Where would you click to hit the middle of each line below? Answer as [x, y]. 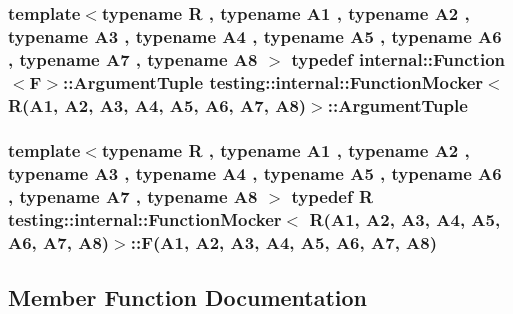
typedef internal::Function [398, 58]
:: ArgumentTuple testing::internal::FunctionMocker [273, 81]
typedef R [332, 196]
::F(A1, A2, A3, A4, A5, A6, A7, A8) [284, 242]
